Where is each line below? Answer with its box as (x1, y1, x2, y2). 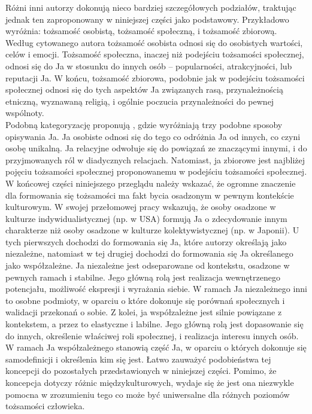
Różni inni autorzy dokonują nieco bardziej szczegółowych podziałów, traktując (5, 1, 296, 13)
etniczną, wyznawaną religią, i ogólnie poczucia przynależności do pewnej (5, 95, 274, 107)
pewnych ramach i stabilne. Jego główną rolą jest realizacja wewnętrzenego (5, 270, 280, 283)
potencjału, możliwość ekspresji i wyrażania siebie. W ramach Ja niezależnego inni (5, 282, 307, 295)
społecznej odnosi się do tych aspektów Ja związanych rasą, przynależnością (5, 83, 283, 96)
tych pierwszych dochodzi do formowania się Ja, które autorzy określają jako (5, 235, 287, 248)
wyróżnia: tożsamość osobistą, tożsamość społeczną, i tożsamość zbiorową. (5, 25, 277, 37)
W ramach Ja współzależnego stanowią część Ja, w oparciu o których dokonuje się (5, 341, 307, 354)
